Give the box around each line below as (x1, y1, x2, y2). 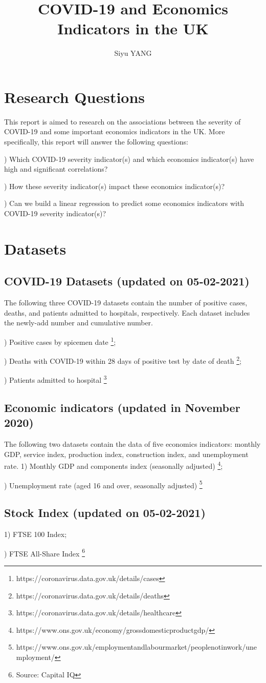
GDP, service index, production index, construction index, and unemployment (4, 448, 249, 459)
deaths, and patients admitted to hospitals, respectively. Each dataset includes (4, 307, 250, 318)
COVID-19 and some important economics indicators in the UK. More (4, 126, 225, 137)
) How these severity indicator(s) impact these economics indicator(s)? (4, 180, 225, 191)
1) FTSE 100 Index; (4, 529, 67, 540)
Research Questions (4, 86, 145, 107)
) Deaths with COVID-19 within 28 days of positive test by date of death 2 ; (4, 354, 241, 366)
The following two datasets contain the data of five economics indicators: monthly (4, 439, 261, 449)
